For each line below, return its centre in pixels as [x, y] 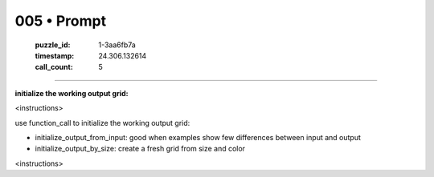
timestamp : [55, 55]
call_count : [54, 67]
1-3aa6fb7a [117, 45]
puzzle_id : [53, 45]
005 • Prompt [61, 21]
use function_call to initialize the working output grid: [102, 123]
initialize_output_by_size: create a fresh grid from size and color [140, 149]
